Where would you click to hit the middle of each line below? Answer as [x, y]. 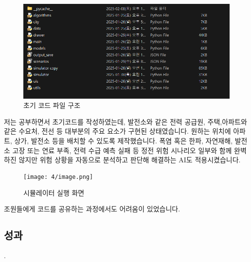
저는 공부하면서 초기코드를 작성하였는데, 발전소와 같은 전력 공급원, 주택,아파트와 [125, 121]
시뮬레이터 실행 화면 [54, 192]
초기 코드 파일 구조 [52, 105]
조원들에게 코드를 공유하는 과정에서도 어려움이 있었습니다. [92, 209]
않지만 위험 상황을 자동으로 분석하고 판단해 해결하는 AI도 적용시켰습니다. [130, 160]
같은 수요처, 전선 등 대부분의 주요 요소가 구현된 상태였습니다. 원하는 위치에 [117, 131]
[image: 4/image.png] [58, 177]
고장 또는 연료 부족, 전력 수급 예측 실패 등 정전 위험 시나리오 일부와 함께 [122, 150]
